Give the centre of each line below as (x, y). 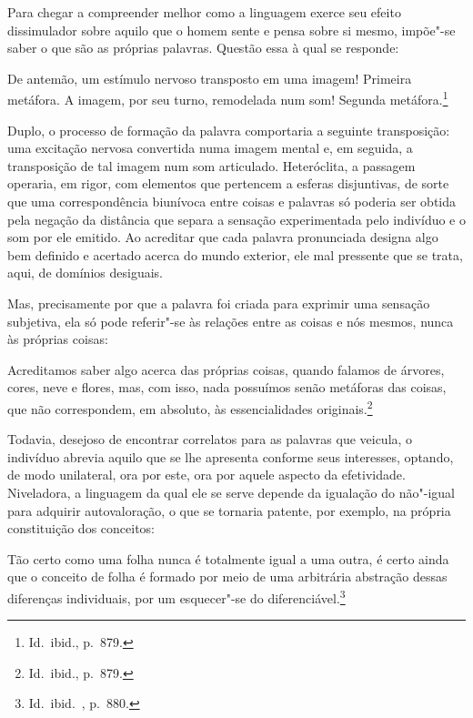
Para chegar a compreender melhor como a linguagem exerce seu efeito (204, 12)
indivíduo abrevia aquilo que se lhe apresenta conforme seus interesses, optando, (231, 456)
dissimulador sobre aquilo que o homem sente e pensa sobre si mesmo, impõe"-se (231, 30)
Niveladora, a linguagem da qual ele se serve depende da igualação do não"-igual (231, 492)
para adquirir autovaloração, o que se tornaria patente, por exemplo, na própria (229, 510)
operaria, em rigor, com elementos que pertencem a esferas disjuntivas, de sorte (228, 183)
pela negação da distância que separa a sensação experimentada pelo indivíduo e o (236, 219)
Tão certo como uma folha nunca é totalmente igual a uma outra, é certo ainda (228, 558)
